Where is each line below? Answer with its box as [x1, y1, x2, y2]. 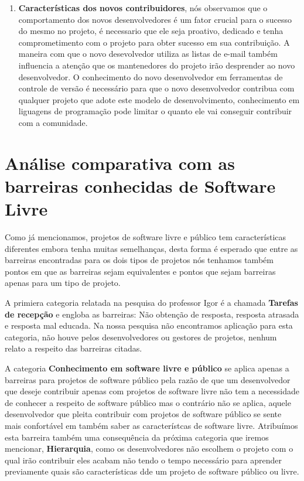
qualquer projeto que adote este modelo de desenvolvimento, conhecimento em [18, 93, 300, 105]
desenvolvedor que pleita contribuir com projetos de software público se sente [5, 408, 282, 420]
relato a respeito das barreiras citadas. [5, 342, 142, 354]
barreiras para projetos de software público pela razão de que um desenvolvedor [5, 373, 291, 386]
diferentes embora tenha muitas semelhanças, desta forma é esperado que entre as [5, 242, 298, 254]
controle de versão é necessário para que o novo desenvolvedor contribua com [18, 82, 295, 94]
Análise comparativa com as [5, 151, 235, 175]
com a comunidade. [18, 116, 88, 128]
